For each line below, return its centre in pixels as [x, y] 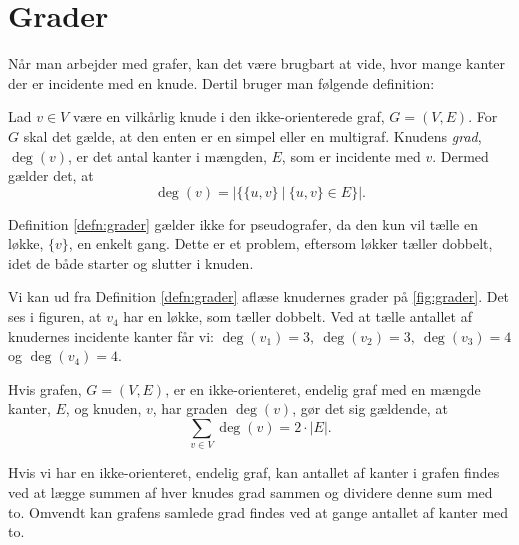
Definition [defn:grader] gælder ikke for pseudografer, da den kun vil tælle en [243, 223]
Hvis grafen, [45, 388]
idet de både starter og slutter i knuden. [131, 262]
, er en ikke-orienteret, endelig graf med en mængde [323, 388]
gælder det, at [51, 175]
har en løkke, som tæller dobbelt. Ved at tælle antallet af [297, 316]
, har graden [190, 408]
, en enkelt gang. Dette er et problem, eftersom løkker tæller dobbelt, [280, 243]
